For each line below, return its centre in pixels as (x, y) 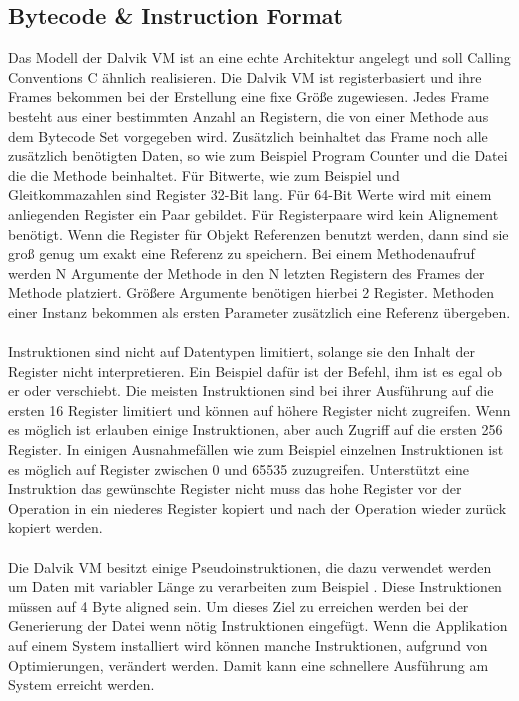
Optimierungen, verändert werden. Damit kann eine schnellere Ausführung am (248, 664)
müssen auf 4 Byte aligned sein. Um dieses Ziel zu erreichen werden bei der (238, 605)
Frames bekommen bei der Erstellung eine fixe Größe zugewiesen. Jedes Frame (248, 96)
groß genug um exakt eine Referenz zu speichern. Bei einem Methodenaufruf (241, 253)
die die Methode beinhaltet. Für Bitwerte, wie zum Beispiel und (204, 174)
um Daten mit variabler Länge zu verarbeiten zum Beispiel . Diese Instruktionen (255, 586)
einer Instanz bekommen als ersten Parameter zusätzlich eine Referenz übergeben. (259, 311)
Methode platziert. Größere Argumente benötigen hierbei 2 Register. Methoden (251, 292)
